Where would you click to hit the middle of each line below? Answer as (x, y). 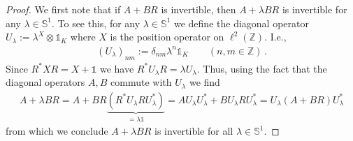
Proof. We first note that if (63, 9)
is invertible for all (194, 131)
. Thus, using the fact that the (262, 68)
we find (204, 82)
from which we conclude (57, 131)
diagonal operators (45, 82)
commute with (141, 82)
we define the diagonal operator (241, 23)
